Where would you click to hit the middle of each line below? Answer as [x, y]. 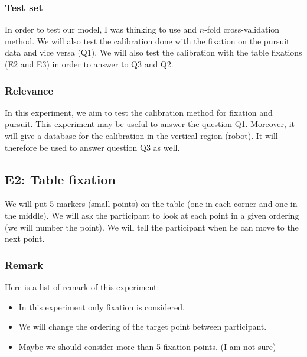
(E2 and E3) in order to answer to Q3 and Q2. [89, 64]
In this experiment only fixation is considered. [102, 306]
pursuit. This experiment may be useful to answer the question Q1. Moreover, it [150, 124]
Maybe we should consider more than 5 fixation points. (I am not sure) [147, 346]
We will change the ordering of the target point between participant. [143, 327]
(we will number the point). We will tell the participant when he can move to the [152, 227]
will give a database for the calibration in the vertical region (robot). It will [141, 135]
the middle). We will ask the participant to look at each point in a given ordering [152, 215]
